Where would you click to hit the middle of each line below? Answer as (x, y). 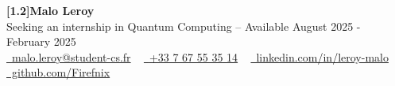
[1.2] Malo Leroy (50, 10)
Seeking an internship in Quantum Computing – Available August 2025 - (184, 26)
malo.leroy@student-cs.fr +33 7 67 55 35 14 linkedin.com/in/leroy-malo (200, 56)
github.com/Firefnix (61, 72)
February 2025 (41, 41)
